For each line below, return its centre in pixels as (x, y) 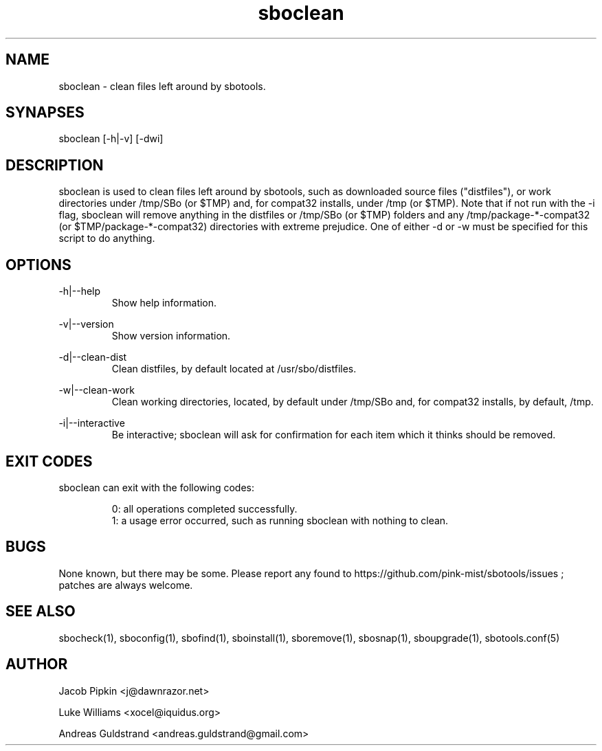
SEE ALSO (41, 612)
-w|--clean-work (97, 390)
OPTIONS (38, 265)
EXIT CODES (49, 461)
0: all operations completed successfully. (204, 508)
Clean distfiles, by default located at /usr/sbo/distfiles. (234, 369)
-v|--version (86, 324)
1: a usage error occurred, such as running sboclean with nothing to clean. (280, 520)
